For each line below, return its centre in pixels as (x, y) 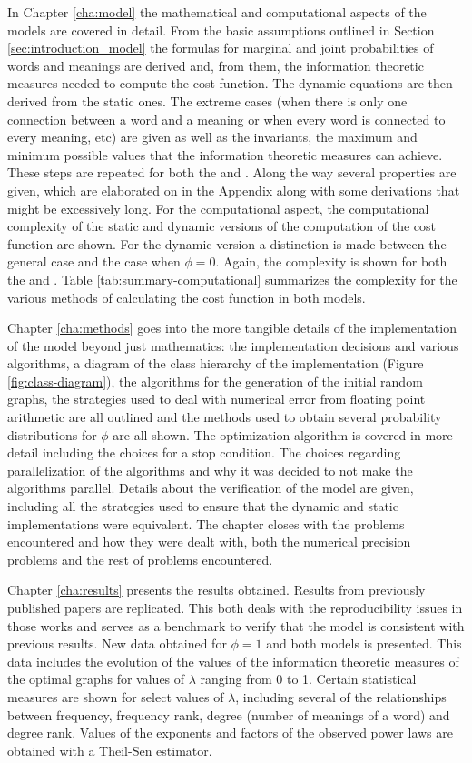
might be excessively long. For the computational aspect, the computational (218, 208)
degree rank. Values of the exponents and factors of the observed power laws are (230, 733)
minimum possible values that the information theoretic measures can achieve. (225, 154)
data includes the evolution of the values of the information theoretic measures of (233, 661)
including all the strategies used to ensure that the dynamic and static (203, 506)
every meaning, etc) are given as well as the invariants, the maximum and (212, 137)
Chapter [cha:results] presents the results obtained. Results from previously (216, 590)
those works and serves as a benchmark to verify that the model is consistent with (236, 625)
